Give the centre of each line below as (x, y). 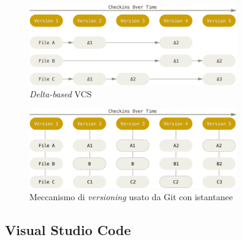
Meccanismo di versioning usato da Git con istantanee (131, 196)
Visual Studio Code (68, 229)
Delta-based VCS (61, 94)
